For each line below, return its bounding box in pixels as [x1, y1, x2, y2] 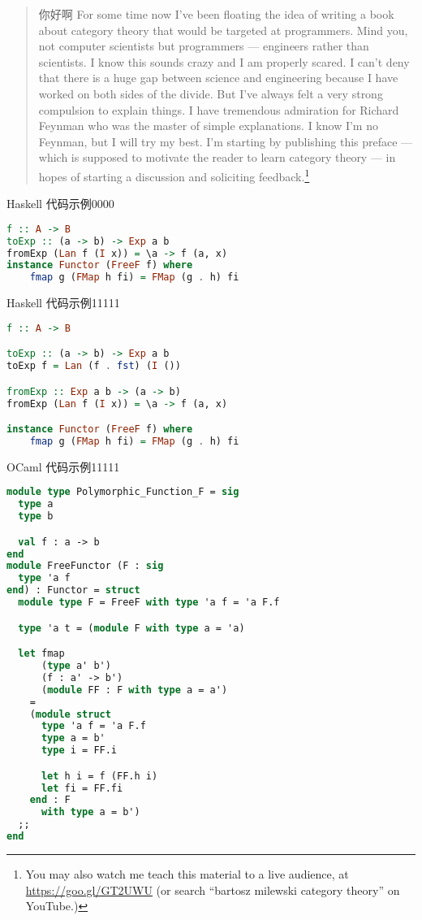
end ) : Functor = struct [6, 584, 140, 597]
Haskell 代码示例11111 [6, 294, 120, 311]
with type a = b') [41, 806, 140, 818]
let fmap [18, 648, 65, 660]
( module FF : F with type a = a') [41, 683, 228, 696]
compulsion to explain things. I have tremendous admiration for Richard [38, 101, 399, 118]
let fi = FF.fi [41, 782, 123, 794]
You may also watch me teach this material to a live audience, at [25, 865, 349, 882]
